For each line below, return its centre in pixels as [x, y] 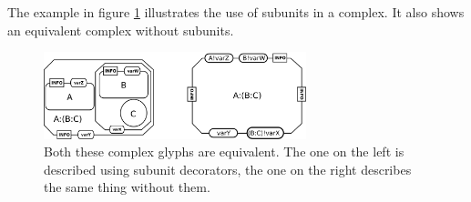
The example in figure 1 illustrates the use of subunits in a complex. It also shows [236, 12]
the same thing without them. [127, 187]
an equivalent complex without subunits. [121, 30]
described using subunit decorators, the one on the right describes [228, 169]
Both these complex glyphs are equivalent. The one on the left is [224, 151]
